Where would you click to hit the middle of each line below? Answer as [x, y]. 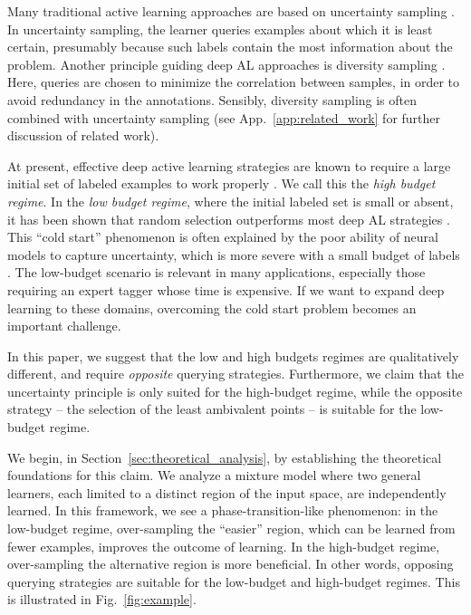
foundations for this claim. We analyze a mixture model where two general [214, 475]
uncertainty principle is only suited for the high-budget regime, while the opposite [235, 391]
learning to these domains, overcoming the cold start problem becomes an [212, 307]
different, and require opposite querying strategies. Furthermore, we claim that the [235, 374]
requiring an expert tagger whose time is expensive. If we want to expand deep [226, 289]
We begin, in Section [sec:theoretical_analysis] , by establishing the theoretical [225, 457]
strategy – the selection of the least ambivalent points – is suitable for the [212, 409]
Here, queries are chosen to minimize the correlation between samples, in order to [234, 82]
